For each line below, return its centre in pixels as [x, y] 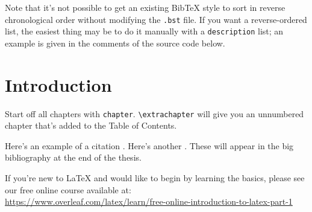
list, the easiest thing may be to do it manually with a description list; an [144, 31]
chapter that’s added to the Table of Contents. [91, 125]
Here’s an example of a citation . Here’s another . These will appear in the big [149, 145]
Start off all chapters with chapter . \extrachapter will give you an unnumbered [154, 113]
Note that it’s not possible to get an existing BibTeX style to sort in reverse [145, 7]
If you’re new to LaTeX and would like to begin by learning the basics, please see [155, 178]
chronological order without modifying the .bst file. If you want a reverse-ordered [156, 19]
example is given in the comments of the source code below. [115, 43]
